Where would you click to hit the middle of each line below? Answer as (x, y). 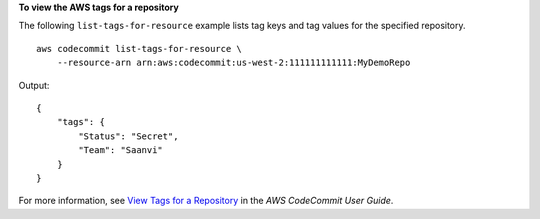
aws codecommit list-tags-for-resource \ (139, 48)
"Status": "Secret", (128, 136)
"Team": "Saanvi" (121, 150)
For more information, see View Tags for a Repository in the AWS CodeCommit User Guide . (206, 201)
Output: (34, 85)
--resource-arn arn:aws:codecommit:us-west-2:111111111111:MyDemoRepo (233, 63)
